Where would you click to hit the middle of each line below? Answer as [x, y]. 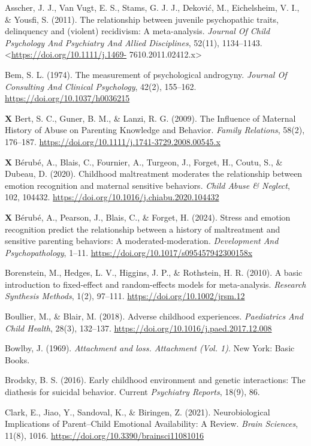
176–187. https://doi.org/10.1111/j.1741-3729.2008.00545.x [113, 141]
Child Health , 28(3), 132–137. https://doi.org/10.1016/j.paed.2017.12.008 [138, 328]
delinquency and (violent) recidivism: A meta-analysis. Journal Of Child [138, 31]
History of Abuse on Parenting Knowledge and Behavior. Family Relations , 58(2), [155, 130]
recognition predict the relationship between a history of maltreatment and [143, 229]
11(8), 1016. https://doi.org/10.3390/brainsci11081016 [104, 435]
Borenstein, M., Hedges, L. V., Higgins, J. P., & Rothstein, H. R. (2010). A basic [154, 272]
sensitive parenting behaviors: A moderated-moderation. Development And [142, 241]
